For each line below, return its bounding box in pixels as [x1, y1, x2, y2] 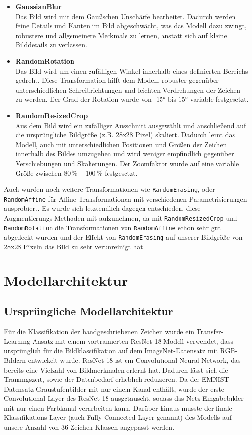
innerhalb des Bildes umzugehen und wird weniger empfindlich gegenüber [15, 149, 234, 159]
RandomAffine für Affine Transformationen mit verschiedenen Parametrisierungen [4, 193, 247, 204]
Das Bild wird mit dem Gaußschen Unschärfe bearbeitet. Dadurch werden [15, 11, 236, 21]
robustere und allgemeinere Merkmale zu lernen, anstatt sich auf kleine [15, 30, 227, 40]
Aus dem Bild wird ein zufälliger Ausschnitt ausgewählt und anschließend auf [15, 120, 246, 130]
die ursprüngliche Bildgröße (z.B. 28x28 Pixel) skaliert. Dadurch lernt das [15, 130, 235, 140]
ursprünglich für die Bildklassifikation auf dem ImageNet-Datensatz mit [4, 345, 218, 356]
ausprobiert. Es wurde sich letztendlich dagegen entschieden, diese [4, 203, 201, 213]
